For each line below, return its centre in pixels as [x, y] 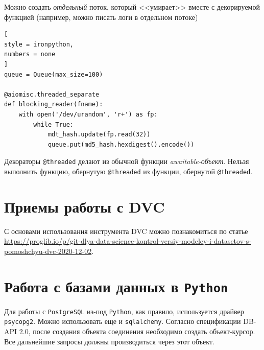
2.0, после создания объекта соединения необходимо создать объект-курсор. [137, 331]
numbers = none [30, 54]
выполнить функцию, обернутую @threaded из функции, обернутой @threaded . [128, 171]
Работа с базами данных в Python [116, 286]
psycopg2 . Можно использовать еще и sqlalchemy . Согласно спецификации [123, 321]
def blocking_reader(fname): [54, 104]
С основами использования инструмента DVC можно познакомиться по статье [126, 231]
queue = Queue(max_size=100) [54, 74]
